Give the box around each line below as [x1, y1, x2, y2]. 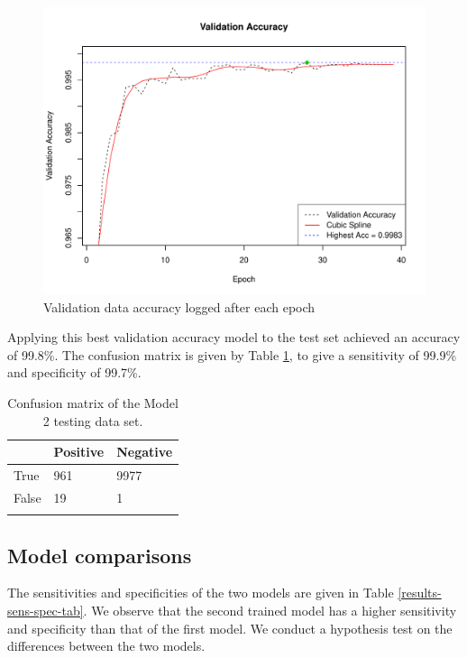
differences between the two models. [7, 636, 206, 655]
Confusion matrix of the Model [7, 393, 179, 412]
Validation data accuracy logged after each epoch [43, 297, 316, 316]
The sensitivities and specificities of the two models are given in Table [7, 583, 394, 602]
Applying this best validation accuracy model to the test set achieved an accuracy [7, 328, 461, 347]
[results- [398, 583, 442, 602]
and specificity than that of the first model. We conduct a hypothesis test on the [7, 618, 453, 637]
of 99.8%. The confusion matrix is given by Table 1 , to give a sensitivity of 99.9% [7, 345, 457, 364]
